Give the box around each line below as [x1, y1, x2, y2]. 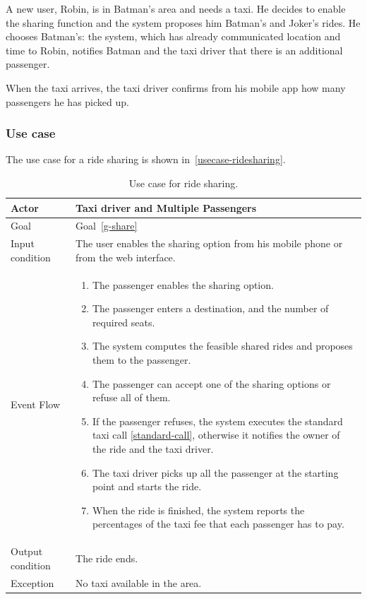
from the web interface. [76, 249, 176, 264]
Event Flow [11, 397, 60, 412]
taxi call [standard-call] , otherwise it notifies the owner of [92, 427, 340, 442]
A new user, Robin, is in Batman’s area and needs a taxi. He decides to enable [6, 1, 346, 16]
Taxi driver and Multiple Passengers [76, 200, 257, 215]
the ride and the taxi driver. [92, 441, 214, 456]
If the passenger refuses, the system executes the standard [92, 413, 343, 428]
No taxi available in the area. [76, 575, 202, 590]
